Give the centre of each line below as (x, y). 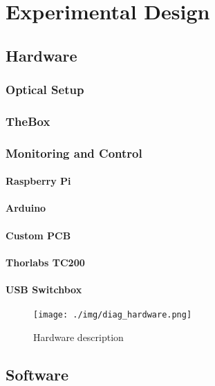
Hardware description (78, 337)
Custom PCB (38, 235)
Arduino (26, 208)
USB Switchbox (44, 289)
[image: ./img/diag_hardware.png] (113, 315)
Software (37, 374)
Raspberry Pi (38, 181)
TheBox (28, 121)
